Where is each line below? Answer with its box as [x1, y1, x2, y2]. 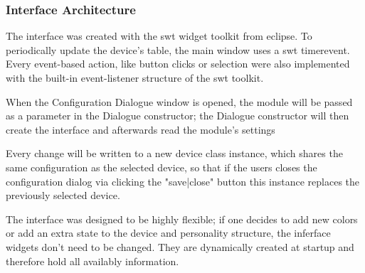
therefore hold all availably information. [6, 253, 179, 268]
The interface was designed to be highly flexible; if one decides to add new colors [6, 211, 358, 226]
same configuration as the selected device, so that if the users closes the [6, 159, 317, 174]
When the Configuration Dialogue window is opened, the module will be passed [6, 94, 353, 109]
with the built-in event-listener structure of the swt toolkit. [6, 70, 264, 85]
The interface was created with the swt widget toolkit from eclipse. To [6, 28, 312, 43]
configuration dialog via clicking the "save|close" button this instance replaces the [6, 173, 360, 188]
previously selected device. [6, 188, 120, 203]
